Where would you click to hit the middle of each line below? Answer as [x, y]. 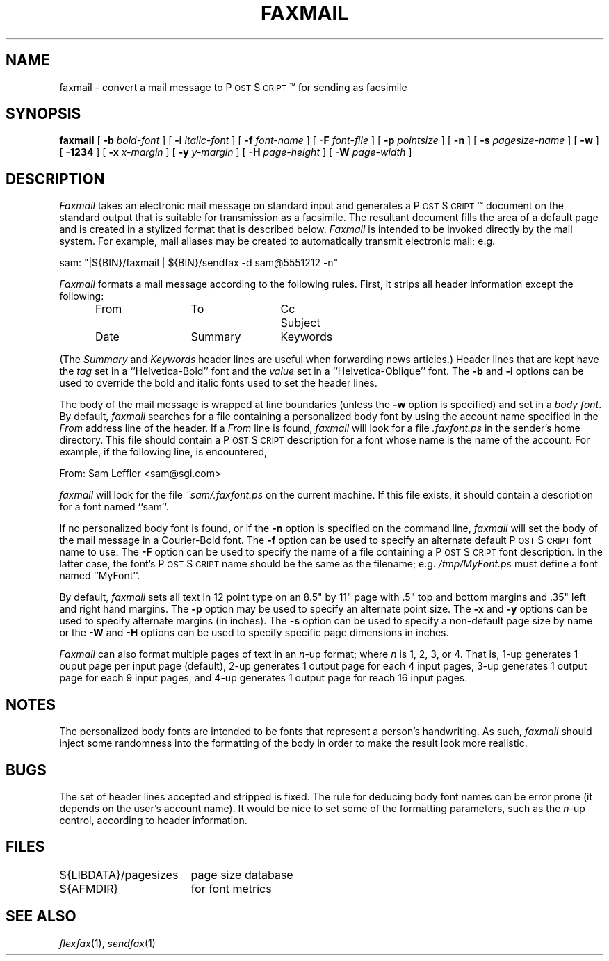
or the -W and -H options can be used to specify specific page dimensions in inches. [254, 633]
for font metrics [231, 888]
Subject [300, 323]
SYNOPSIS [43, 114]
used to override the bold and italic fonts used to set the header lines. [218, 383]
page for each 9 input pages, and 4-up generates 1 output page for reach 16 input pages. [263, 678]
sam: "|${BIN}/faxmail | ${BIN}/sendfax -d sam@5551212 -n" [199, 263]
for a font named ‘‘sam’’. [114, 507]
